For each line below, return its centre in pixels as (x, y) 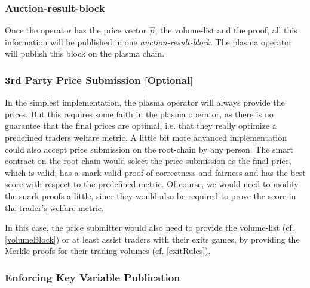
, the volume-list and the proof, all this (226, 30)
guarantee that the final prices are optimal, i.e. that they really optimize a (141, 126)
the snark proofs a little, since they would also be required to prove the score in (151, 195)
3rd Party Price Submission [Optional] (99, 80)
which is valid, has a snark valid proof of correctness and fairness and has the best (155, 172)
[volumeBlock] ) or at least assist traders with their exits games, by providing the (152, 239)
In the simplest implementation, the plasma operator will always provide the (145, 102)
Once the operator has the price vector (76, 30)
